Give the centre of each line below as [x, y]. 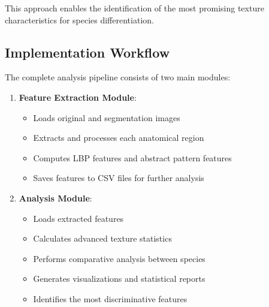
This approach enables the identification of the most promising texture [134, 8]
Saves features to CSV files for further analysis [119, 178]
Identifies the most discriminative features [110, 298]
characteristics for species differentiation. [79, 19]
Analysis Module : [55, 198]
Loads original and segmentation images [107, 117]
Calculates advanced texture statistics [102, 238]
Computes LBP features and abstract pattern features [132, 157]
